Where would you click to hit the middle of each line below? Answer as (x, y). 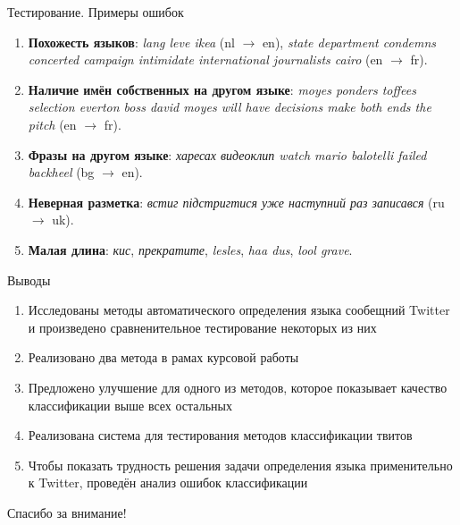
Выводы (29, 279)
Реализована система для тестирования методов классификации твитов (220, 435)
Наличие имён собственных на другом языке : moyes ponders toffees (222, 89)
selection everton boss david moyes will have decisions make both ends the (230, 107)
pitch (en (52, 124)
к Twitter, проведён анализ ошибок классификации (168, 483)
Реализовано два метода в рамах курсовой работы (163, 357)
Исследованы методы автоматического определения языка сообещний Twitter (239, 310)
